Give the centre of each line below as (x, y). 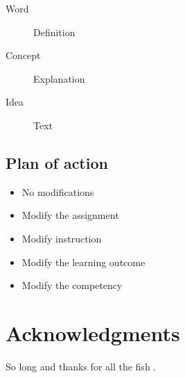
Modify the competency (72, 285)
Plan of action (57, 162)
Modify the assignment (70, 215)
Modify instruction (62, 238)
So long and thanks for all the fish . (81, 366)
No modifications (58, 191)
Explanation (59, 78)
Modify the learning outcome (83, 262)
